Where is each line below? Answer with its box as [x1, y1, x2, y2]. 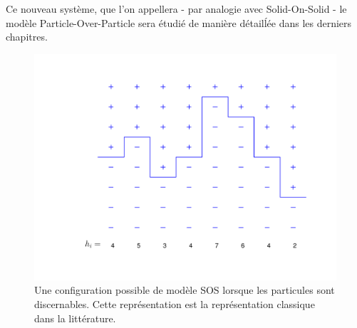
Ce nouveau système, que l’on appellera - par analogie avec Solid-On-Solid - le [6, 1, 347, 16]
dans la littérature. [34, 310, 116, 325]
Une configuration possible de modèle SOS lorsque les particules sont [34, 282, 335, 297]
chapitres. [6, 29, 48, 44]
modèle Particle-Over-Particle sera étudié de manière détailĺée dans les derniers [6, 15, 352, 30]
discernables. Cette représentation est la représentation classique [34, 296, 315, 311]
